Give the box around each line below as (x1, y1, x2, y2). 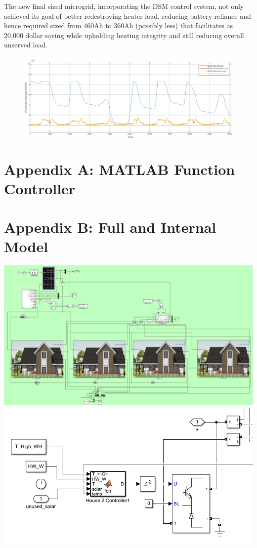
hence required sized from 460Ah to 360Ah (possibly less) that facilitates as (4, 20, 233, 31)
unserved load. (4, 40, 48, 50)
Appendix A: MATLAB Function (4, 159, 235, 179)
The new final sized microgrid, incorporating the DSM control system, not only (4, 1, 244, 11)
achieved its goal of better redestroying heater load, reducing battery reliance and (4, 10, 251, 21)
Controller (4, 178, 76, 198)
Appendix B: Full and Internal (4, 217, 216, 237)
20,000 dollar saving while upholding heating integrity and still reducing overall (4, 30, 244, 40)
